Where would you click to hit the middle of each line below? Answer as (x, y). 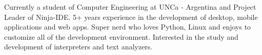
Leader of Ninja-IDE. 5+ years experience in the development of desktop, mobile (131, 17)
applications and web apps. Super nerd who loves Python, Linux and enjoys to (128, 27)
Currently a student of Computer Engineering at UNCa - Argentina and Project (130, 7)
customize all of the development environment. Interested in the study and (121, 36)
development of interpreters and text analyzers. (78, 47)
